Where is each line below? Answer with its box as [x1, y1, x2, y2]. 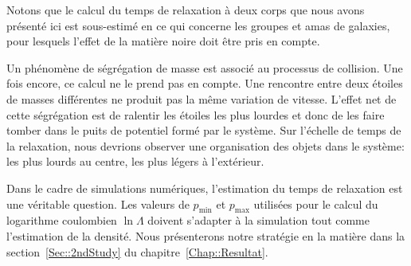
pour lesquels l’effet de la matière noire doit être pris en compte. [6, 33, 320, 49]
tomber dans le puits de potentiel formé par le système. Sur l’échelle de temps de [6, 122, 401, 139]
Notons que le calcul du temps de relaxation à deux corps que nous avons [6, 2, 365, 18]
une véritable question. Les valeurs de [6, 195, 190, 212]
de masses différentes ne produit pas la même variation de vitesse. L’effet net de [6, 90, 397, 107]
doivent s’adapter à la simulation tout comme [147, 212, 370, 229]
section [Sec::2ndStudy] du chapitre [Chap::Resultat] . [6, 243, 268, 260]
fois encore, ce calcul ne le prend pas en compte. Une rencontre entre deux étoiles [6, 75, 403, 92]
